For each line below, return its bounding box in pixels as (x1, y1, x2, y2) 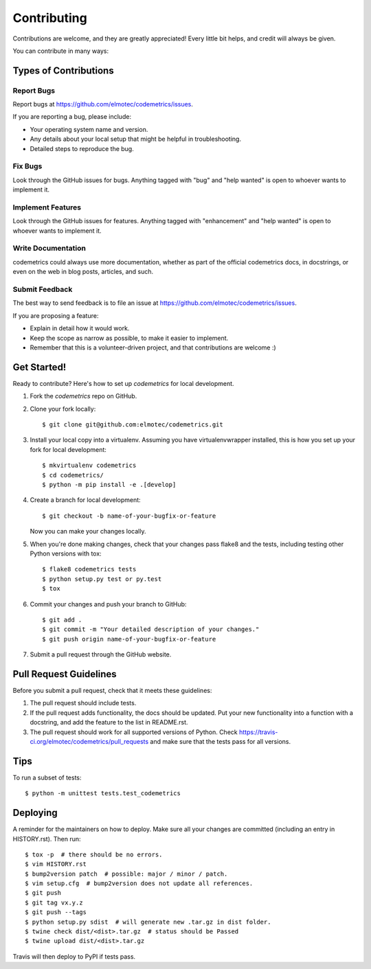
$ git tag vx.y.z (25, 898, 83, 907)
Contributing (12, 10, 87, 25)
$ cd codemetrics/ (42, 471, 104, 479)
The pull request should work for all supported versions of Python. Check (30, 728, 238, 736)
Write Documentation (12, 244, 86, 253)
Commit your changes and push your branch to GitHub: (30, 600, 187, 608)
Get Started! (12, 361, 67, 373)
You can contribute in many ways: (12, 47, 109, 55)
